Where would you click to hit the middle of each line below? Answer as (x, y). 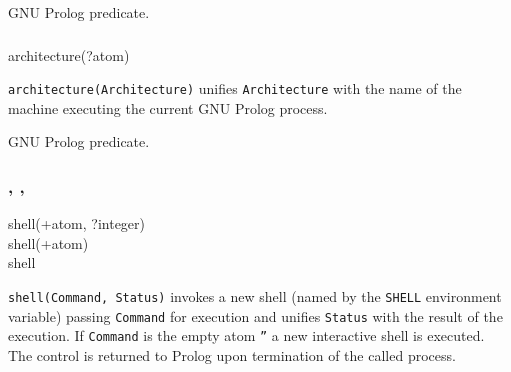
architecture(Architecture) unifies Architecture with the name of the (235, 88)
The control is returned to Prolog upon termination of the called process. (232, 354)
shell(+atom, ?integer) (77, 223)
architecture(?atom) (69, 54)
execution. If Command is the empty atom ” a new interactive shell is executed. (246, 335)
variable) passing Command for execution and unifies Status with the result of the (255, 315)
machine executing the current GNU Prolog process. (168, 107)
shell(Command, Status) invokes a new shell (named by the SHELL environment (255, 295)
